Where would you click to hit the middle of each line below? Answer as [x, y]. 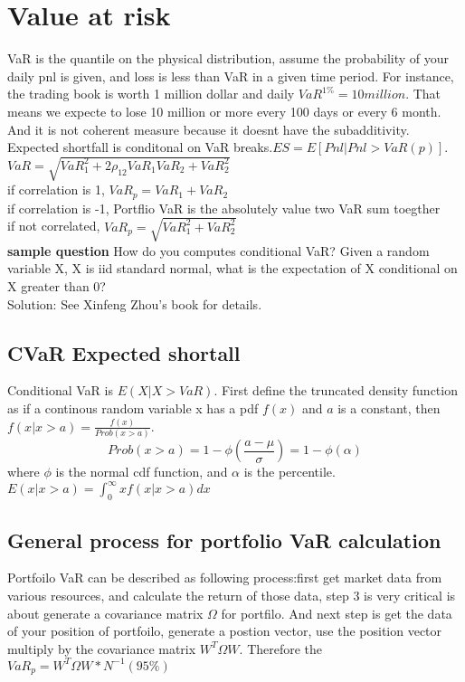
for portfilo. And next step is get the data [337, 613]
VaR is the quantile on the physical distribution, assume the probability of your [228, 58]
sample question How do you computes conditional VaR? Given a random [218, 250]
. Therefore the [281, 648]
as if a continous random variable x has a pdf [133, 408]
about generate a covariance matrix [105, 613]
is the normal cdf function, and [142, 472]
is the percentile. [289, 472]
